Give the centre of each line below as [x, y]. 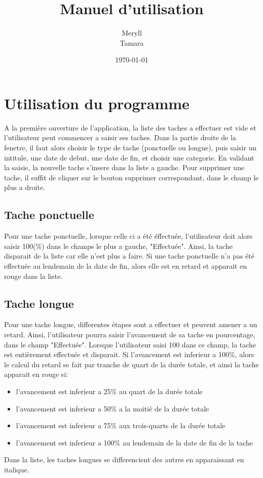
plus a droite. [25, 187]
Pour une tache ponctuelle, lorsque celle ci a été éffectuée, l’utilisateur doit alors [128, 236]
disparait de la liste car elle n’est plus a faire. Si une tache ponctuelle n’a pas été [129, 256]
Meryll [132, 33]
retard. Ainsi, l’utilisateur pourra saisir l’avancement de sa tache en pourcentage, [130, 334]
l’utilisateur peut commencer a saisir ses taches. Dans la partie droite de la [120, 137]
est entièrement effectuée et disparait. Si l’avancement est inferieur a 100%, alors [129, 354]
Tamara [132, 42]
